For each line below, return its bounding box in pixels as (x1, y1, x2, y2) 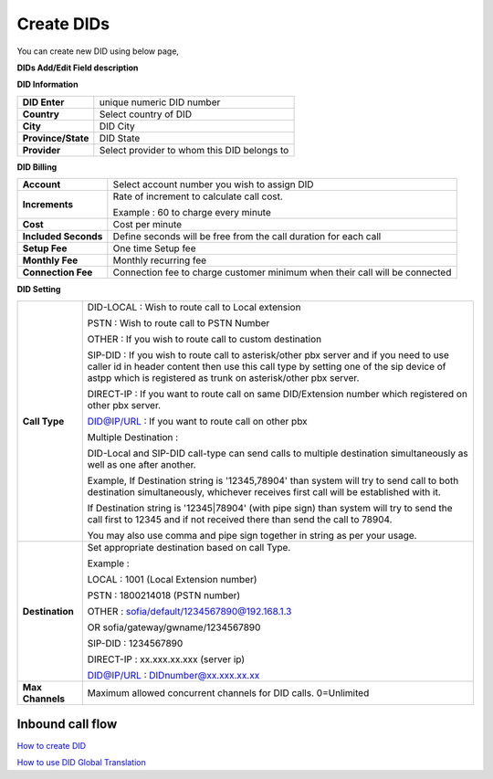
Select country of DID (99, 108, 192, 121)
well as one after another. (87, 458, 196, 470)
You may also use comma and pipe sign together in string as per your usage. (87, 529, 417, 542)
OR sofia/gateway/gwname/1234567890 (87, 621, 261, 634)
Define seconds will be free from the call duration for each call (112, 230, 382, 243)
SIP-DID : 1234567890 (87, 637, 184, 649)
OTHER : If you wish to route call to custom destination (87, 332, 322, 345)
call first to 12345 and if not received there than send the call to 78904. (87, 512, 393, 525)
